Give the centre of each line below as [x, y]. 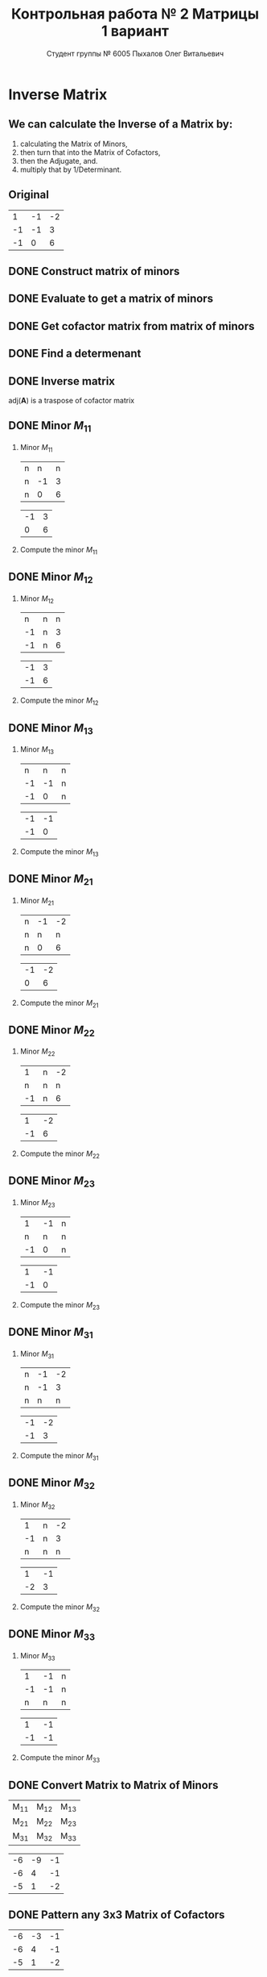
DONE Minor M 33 [51, 1635]
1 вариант [135, 31]
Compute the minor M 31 [59, 1457]
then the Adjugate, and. [59, 161]
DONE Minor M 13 [51, 729]
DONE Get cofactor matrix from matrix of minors [131, 326]
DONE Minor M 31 [51, 1333]
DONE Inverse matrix [62, 381]
